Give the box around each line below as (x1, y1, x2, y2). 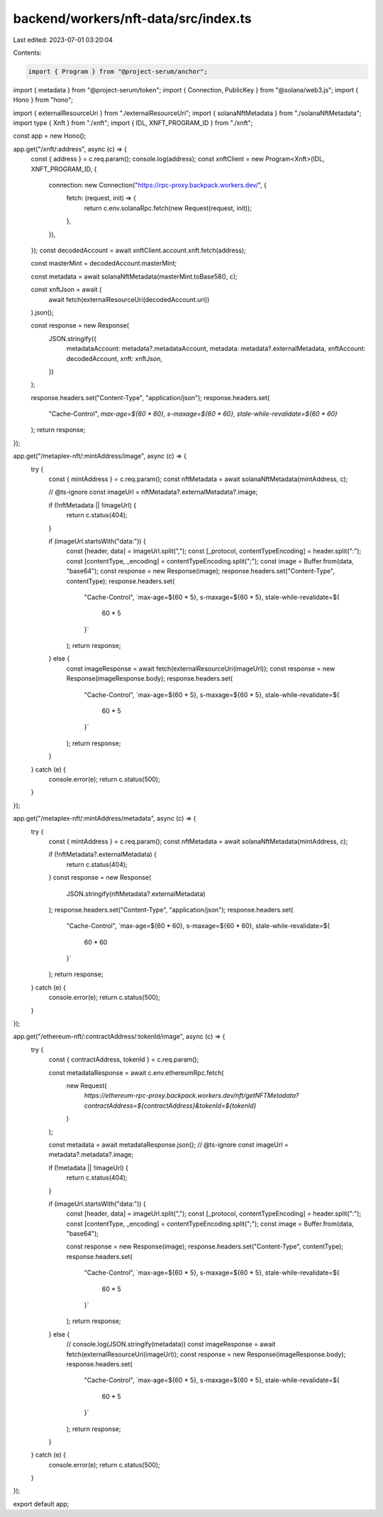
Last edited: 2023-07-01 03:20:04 (13, 36, 113, 44)
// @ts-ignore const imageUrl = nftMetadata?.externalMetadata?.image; (48, 487, 258, 497)
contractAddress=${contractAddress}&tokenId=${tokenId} (84, 1101, 257, 1110)
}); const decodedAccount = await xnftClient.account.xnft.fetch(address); (30, 246, 246, 254)
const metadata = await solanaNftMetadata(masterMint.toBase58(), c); (30, 272, 238, 281)
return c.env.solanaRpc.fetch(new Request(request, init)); (84, 203, 252, 212)
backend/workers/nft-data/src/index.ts (13, 11, 252, 26)
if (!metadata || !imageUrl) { (48, 1163, 129, 1172)
